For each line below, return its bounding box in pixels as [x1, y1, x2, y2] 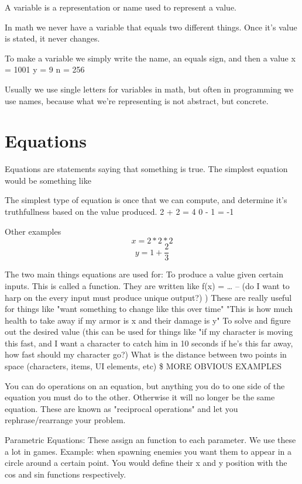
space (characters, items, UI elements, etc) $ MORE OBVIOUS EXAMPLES [5, 360, 282, 372]
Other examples [5, 225, 61, 237]
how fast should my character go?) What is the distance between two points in [5, 348, 287, 361]
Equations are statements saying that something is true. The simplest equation [5, 163, 288, 175]
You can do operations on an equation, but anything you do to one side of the [5, 379, 285, 392]
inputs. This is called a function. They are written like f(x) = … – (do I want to [5, 279, 290, 291]
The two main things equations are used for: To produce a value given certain [5, 268, 283, 280]
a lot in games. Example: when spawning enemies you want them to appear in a [5, 445, 292, 457]
